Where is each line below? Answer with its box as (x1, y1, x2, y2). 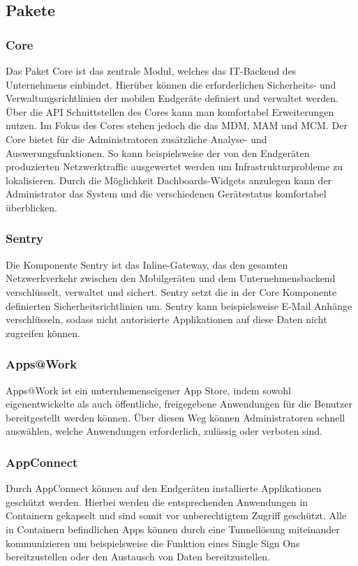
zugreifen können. (6, 325, 81, 340)
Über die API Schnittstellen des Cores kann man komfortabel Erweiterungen (6, 104, 334, 119)
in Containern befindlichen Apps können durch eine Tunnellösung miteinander (6, 521, 340, 536)
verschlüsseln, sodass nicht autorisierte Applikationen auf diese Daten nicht (6, 312, 327, 327)
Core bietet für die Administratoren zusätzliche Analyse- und (6, 131, 267, 146)
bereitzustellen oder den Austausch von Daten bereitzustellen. (6, 549, 271, 564)
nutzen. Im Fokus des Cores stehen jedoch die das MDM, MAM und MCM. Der (6, 118, 348, 133)
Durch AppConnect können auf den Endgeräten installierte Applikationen (6, 481, 322, 496)
